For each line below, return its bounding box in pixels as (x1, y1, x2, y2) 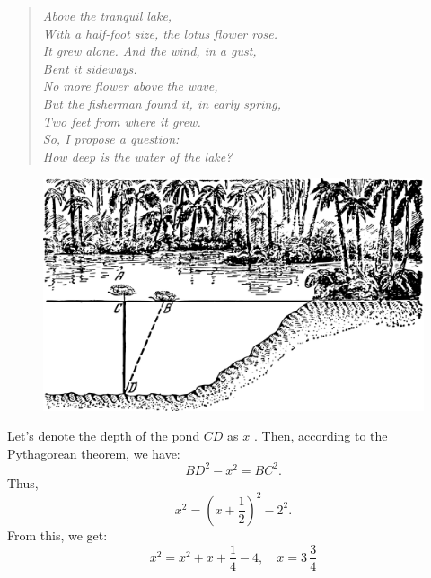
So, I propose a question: (42, 129, 180, 148)
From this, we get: (7, 525, 108, 544)
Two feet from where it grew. (42, 111, 201, 130)
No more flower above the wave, (42, 76, 218, 95)
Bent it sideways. (42, 58, 137, 77)
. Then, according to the (253, 426, 388, 445)
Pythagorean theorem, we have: (7, 443, 180, 462)
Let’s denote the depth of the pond (7, 426, 200, 445)
